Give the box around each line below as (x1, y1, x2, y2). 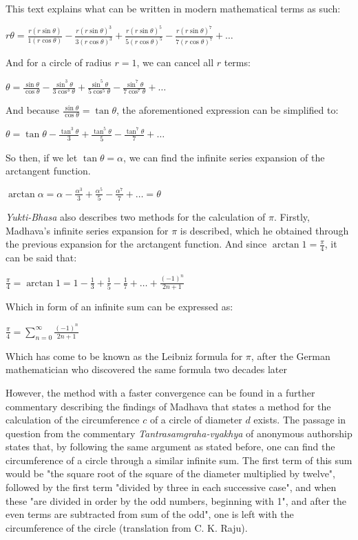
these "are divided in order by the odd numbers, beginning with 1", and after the (6, 493, 347, 508)
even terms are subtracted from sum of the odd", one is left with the (6, 507, 294, 521)
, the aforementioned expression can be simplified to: (116, 103, 339, 117)
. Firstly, (273, 210, 310, 224)
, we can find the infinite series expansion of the (123, 150, 325, 164)
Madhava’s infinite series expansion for (6, 223, 169, 237)
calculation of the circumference (6, 412, 140, 427)
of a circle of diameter (149, 412, 242, 427)
